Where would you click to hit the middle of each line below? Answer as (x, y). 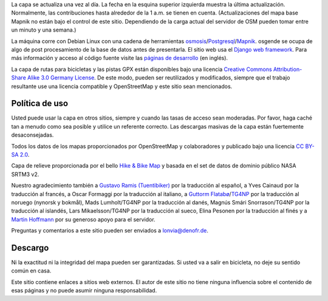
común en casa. (31, 271)
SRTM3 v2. (25, 174)
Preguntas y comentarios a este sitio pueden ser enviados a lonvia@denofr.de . (110, 231)
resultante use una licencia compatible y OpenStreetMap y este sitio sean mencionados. (122, 86)
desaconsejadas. (32, 135)
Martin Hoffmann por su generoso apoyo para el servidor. (83, 219)
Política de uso (40, 103)
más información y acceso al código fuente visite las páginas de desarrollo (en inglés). (119, 58)
